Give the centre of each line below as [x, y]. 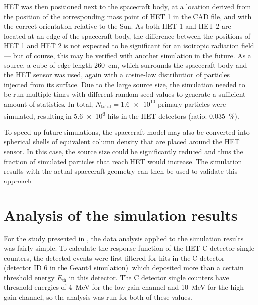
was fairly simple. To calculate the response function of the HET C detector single [129, 248]
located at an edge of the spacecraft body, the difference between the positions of [127, 35]
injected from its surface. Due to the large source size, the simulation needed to [125, 84]
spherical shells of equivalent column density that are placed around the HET [122, 142]
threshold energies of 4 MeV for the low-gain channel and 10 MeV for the [116, 287]
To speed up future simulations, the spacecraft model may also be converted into [127, 132]
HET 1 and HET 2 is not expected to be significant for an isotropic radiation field [129, 45]
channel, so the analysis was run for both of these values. [105, 297]
